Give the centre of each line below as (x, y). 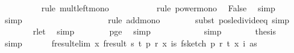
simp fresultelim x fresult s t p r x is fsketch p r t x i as (131, 43)
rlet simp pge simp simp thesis (154, 31)
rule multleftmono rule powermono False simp (158, 8)
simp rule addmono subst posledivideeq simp (147, 19)
